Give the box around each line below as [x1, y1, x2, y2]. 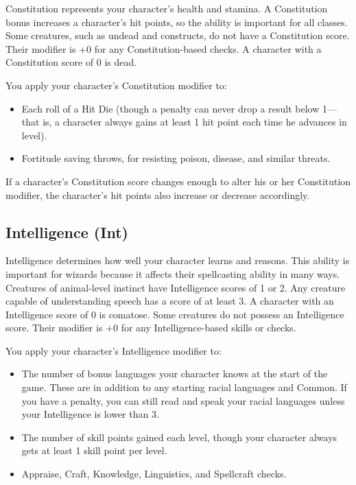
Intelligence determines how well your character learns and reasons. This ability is [5, 253, 350, 268]
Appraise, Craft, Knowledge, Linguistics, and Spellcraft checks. [21, 466, 287, 481]
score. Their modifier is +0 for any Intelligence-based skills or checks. [5, 320, 296, 335]
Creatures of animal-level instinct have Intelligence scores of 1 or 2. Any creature [5, 280, 346, 294]
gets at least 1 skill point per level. [21, 443, 167, 458]
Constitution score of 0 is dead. [5, 55, 137, 69]
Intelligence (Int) [5, 221, 128, 242]
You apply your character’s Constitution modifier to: [5, 78, 227, 92]
